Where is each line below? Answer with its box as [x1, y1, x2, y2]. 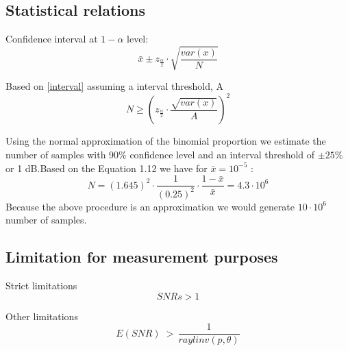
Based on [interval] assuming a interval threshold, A [5, 79, 223, 93]
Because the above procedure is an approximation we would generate [5, 199, 295, 213]
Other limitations [5, 308, 78, 323]
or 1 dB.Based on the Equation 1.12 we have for [5, 160, 208, 175]
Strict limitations [5, 278, 77, 293]
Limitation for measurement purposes [5, 246, 278, 267]
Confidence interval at [5, 32, 98, 46]
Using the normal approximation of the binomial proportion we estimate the [5, 134, 326, 148]
